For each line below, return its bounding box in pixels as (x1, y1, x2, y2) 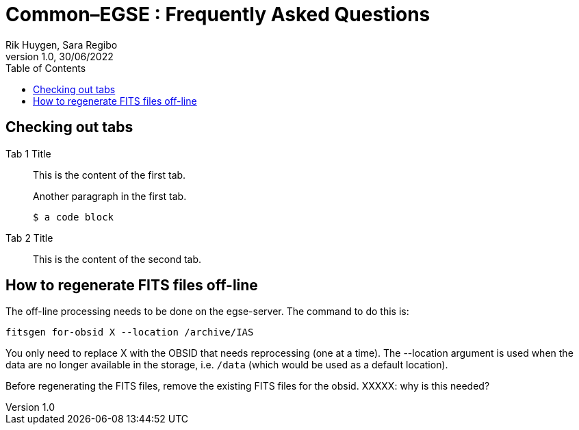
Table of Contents (5, 62, 86, 74)
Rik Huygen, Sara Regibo (5, 38, 118, 51)
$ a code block (33, 211, 114, 223)
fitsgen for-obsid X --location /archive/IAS (5, 327, 254, 338)
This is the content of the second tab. (33, 253, 202, 265)
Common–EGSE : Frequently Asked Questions (5, 3, 430, 26)
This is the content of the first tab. (33, 168, 186, 181)
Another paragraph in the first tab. (33, 190, 187, 202)
